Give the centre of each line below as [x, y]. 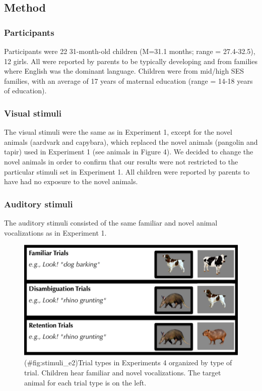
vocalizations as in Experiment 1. [55, 232]
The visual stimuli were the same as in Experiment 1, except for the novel [118, 132]
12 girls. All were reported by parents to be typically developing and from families [131, 61]
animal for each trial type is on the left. [85, 382]
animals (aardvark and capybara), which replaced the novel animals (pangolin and [131, 142]
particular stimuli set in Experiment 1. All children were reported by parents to [127, 171]
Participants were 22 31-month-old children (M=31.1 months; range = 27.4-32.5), [130, 51]
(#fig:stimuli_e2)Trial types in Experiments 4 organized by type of [128, 362]
